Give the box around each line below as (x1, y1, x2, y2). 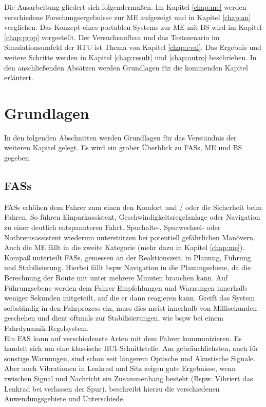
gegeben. (4, 152, 31, 163)
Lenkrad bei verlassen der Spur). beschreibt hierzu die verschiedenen (4, 383, 220, 394)
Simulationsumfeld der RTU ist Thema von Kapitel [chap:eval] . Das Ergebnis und (4, 42, 261, 52)
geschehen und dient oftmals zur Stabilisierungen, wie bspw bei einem (4, 312, 224, 323)
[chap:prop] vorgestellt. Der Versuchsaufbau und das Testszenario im (4, 31, 220, 42)
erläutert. (4, 72, 33, 83)
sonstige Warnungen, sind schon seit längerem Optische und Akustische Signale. (4, 352, 256, 363)
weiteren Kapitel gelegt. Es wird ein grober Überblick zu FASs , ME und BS (4, 142, 242, 153)
